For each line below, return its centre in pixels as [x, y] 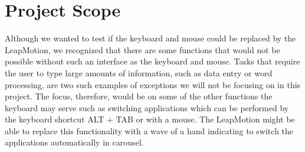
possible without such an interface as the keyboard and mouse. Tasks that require [152, 61]
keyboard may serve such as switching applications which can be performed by [147, 107]
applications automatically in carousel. [74, 142]
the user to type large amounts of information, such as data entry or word [139, 72]
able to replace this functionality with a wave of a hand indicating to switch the [149, 130]
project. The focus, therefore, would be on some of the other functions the [139, 96]
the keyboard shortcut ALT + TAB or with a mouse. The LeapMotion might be [150, 119]
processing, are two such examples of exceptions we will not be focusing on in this [153, 84]
